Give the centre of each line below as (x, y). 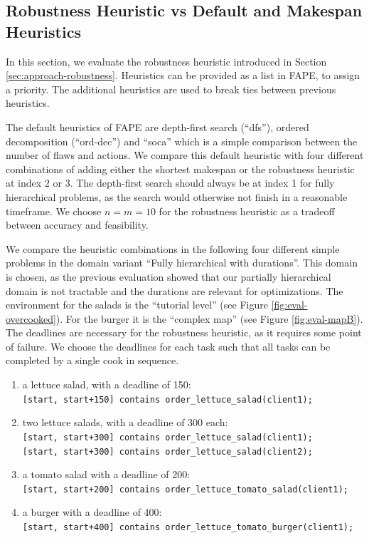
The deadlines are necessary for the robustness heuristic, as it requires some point (184, 332)
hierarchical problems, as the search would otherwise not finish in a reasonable (177, 196)
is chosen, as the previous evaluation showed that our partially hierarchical (169, 276)
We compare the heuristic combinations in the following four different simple (173, 248)
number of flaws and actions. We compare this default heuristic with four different (185, 155)
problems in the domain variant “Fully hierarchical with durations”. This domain (182, 263)
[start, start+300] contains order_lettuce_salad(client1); (167, 437)
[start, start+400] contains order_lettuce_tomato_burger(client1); (188, 528)
